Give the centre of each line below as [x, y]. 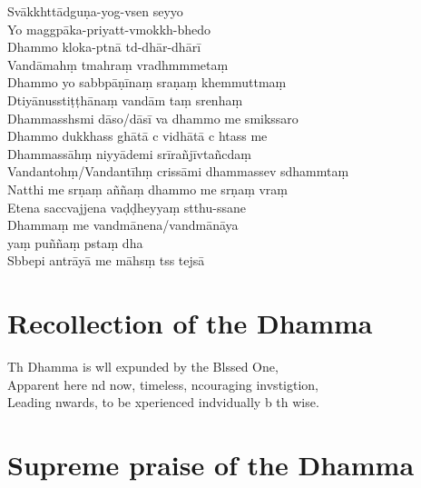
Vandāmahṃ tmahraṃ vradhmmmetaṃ [118, 64]
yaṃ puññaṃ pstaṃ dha [75, 242]
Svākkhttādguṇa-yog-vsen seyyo [95, 11]
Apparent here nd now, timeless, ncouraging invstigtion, [163, 384]
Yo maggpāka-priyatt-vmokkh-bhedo [109, 29]
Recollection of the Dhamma [190, 323]
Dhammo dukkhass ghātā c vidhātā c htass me [137, 136]
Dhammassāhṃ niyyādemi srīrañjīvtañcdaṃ [129, 153]
